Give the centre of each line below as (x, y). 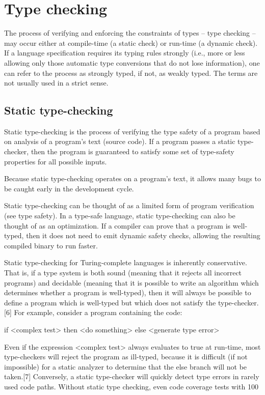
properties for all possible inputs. (56, 161)
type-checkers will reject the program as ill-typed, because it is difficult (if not (126, 357)
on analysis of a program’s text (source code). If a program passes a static (120, 141)
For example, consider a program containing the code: (98, 312)
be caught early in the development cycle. (69, 188)
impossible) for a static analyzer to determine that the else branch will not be (126, 366)
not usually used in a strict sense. (56, 83)
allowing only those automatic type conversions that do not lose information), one (132, 62)
